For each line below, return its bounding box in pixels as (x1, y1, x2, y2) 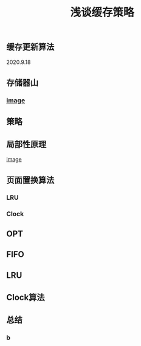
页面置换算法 (6, 175, 55, 185)
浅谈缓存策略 (69, 5, 134, 19)
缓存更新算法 (6, 42, 55, 52)
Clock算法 (6, 292, 45, 302)
